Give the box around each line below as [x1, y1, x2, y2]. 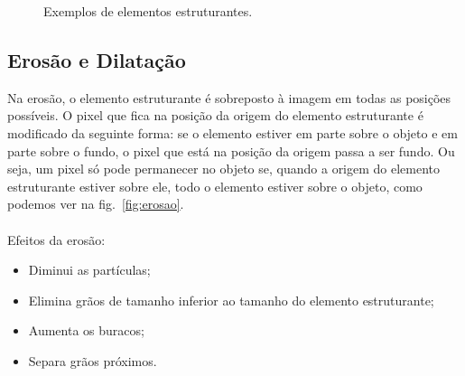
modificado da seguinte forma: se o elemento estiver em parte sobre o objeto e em [7, 123, 458, 142]
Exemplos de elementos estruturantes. [43, 2, 253, 20]
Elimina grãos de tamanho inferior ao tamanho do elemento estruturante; [28, 290, 434, 309]
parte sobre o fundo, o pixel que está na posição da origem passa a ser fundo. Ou [7, 141, 455, 160]
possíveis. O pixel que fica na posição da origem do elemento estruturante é [7, 106, 423, 125]
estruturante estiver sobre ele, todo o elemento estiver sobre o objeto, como [7, 176, 423, 195]
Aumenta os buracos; [28, 321, 144, 340]
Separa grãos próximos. [28, 351, 157, 370]
